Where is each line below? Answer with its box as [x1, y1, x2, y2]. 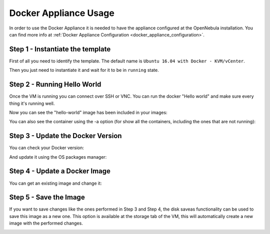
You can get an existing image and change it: [9, 180, 102, 186]
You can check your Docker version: [9, 145, 84, 151]
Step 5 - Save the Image [9, 193, 85, 202]
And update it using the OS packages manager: [9, 154, 107, 160]
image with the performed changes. [9, 220, 83, 227]
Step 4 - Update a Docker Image [9, 167, 111, 176]
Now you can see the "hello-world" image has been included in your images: [9, 109, 167, 115]
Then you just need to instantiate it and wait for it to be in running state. [9, 67, 159, 73]
